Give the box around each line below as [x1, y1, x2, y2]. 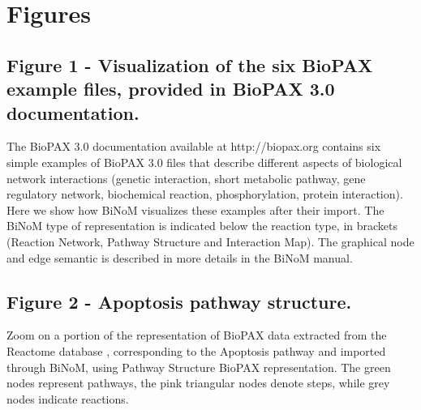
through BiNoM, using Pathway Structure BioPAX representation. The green [6, 358, 391, 375]
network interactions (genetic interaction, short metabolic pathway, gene [6, 169, 366, 186]
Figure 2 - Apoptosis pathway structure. [6, 288, 352, 314]
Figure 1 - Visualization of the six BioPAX [6, 52, 373, 77]
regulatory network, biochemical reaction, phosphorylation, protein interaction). [6, 186, 403, 203]
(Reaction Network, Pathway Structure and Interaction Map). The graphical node [6, 233, 415, 250]
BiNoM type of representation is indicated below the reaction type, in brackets [6, 217, 398, 234]
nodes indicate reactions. [6, 390, 129, 407]
